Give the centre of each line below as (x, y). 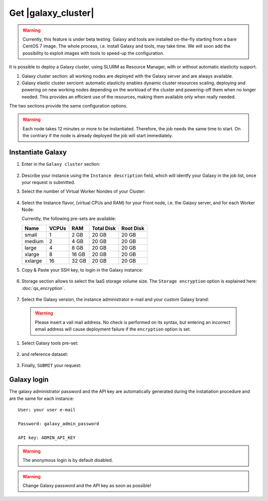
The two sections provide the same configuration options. (68, 106)
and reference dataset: (45, 354)
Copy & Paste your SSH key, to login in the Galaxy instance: (82, 270)
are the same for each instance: (42, 398)
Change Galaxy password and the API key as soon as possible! (87, 486)
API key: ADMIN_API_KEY (47, 438)
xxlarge (33, 261)
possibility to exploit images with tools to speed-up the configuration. (93, 53)
